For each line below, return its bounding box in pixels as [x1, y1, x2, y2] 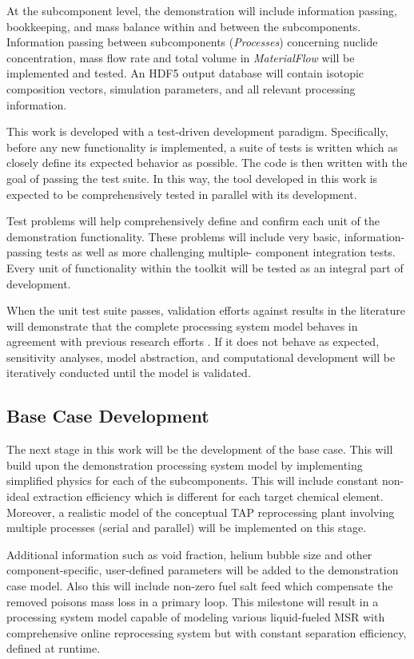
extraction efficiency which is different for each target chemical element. [33, 488, 384, 505]
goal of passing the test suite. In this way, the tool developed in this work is [6, 169, 378, 186]
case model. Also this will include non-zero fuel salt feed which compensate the [6, 578, 393, 594]
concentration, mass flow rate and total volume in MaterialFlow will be [6, 49, 355, 66]
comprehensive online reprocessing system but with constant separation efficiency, [6, 624, 407, 641]
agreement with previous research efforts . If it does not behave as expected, [6, 333, 380, 350]
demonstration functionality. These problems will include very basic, [6, 228, 340, 244]
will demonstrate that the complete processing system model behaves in [6, 317, 358, 334]
